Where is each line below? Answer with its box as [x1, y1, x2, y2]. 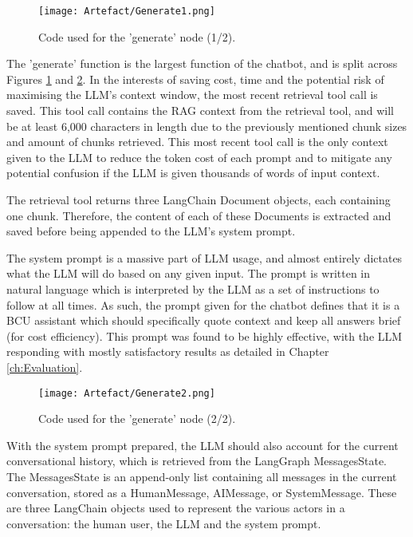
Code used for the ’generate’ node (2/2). [38, 410, 236, 427]
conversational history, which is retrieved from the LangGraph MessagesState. [6, 452, 387, 469]
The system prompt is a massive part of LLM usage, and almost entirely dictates [6, 249, 403, 266]
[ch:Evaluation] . [6, 358, 83, 375]
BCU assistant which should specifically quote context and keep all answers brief [6, 312, 401, 329]
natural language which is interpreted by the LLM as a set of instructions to [6, 280, 380, 297]
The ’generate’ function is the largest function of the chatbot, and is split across [6, 55, 398, 72]
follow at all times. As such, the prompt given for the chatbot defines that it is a [6, 296, 400, 313]
